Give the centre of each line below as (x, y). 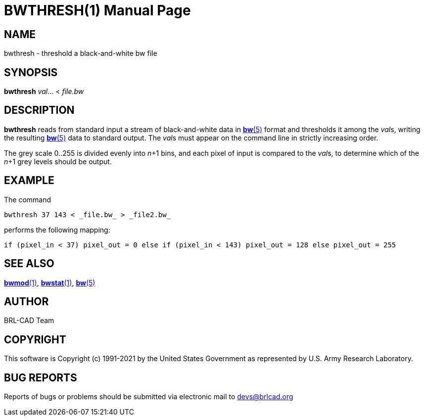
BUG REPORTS (41, 377)
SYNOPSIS (31, 72)
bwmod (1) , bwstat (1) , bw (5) (50, 282)
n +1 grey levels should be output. (58, 161)
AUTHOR (26, 301)
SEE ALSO (29, 264)
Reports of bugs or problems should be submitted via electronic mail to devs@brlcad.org (149, 397)
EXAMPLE (29, 181)
